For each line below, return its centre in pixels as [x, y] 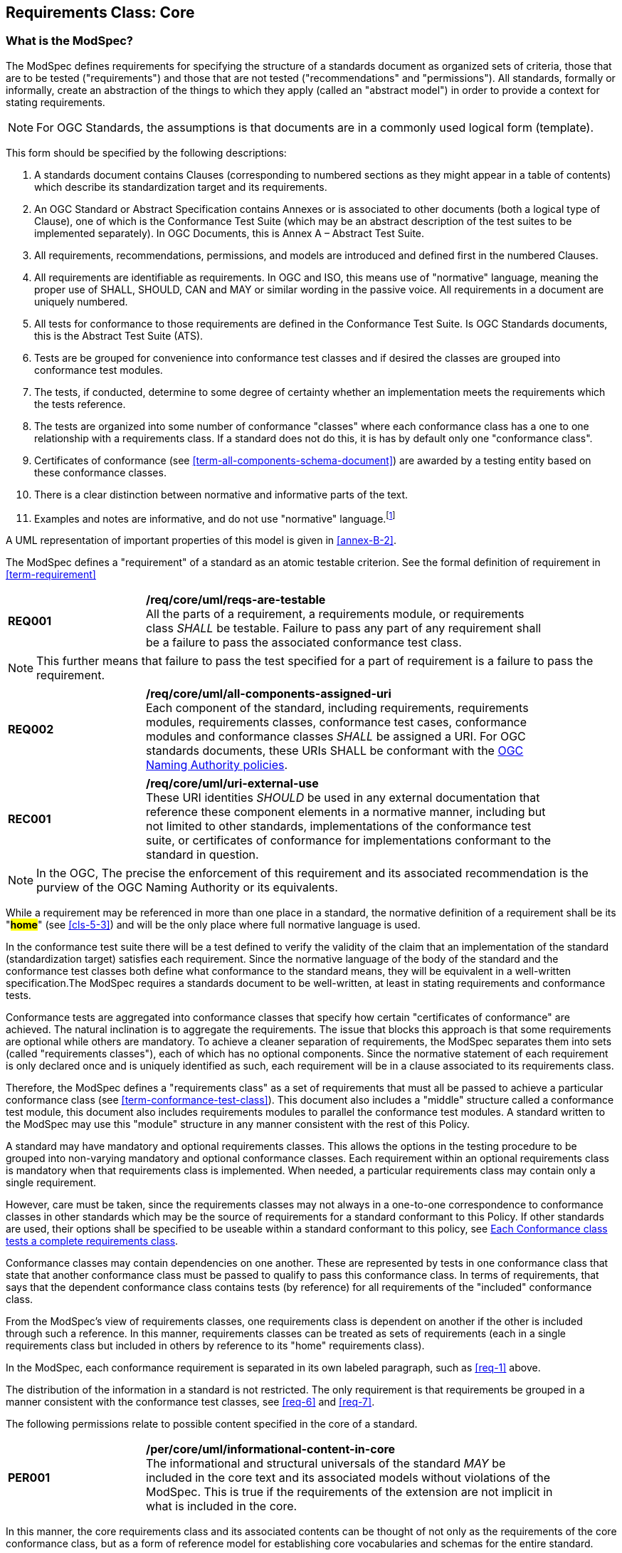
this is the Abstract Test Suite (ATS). [119, 335]
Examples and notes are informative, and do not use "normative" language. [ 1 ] [215, 517]
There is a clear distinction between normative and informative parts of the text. [221, 494]
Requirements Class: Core [100, 12]
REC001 [30, 819]
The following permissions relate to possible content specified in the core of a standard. [212, 1424]
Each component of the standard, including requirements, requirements [337, 708]
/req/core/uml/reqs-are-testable [236, 600]
